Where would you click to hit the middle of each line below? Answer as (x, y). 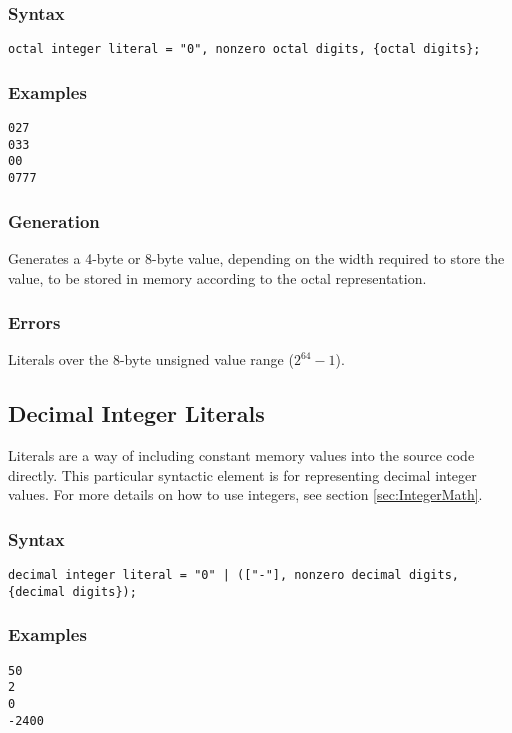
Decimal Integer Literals (136, 413)
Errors (34, 322)
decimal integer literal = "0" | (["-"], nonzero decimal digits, (234, 575)
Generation (54, 220)
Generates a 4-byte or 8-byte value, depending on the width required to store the (256, 257)
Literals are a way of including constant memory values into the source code (241, 455)
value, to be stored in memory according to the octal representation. (217, 277)
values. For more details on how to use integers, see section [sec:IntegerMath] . (245, 494)
